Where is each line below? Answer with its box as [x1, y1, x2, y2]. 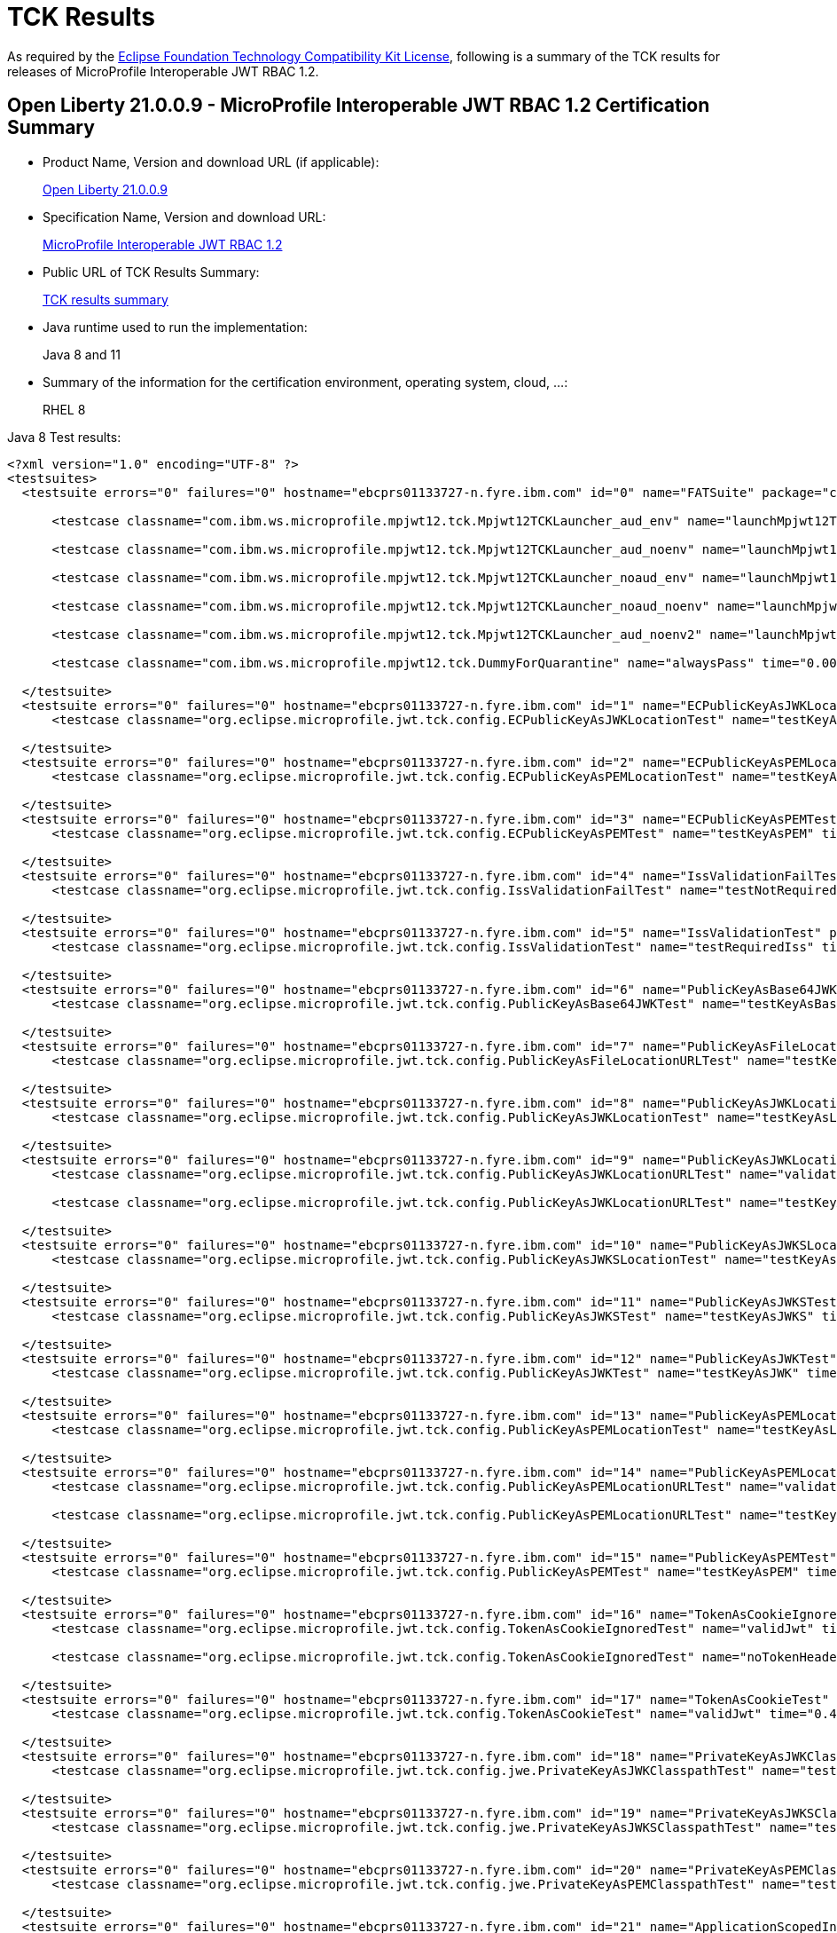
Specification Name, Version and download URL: [43, 209, 326, 225]
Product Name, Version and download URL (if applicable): [43, 154, 379, 170]
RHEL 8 [43, 401, 86, 417]
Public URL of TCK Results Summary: [43, 264, 260, 280]
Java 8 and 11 [43, 346, 121, 362]
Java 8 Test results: [7, 429, 121, 445]
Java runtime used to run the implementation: [43, 319, 308, 335]
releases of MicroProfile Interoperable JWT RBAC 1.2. [7, 63, 319, 79]
